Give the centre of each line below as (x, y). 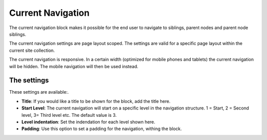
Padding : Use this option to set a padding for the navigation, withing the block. (102, 129)
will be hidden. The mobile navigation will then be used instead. (74, 66)
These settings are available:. (39, 92)
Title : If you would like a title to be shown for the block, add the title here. (96, 101)
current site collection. (32, 50)
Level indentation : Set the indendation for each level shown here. (89, 122)
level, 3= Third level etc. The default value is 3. (69, 115)
